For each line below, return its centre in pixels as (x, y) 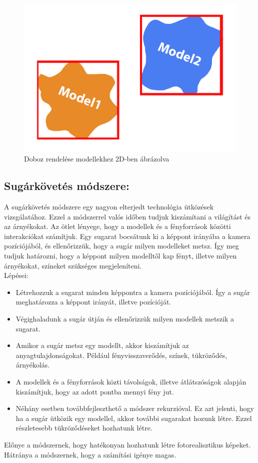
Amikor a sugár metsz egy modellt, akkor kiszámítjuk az (102, 345)
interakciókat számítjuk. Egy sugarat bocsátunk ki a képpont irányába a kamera (127, 236)
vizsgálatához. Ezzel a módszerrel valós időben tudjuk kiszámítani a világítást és (127, 216)
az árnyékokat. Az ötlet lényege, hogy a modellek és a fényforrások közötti (117, 226)
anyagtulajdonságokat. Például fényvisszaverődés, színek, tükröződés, (121, 355)
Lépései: (16, 275)
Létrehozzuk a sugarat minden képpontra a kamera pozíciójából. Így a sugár (133, 292)
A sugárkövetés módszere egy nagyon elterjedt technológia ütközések (109, 207)
